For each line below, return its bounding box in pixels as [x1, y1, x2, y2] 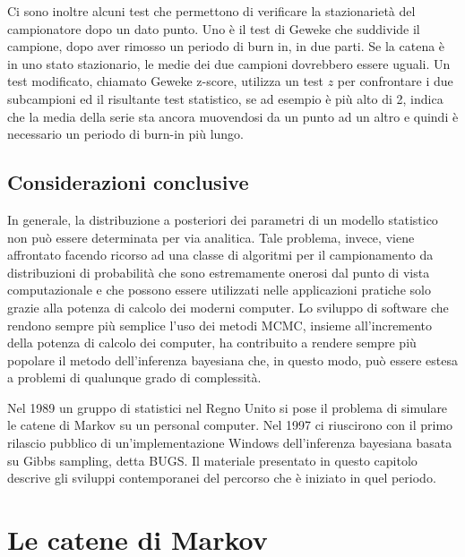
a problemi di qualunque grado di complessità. [7, 368, 262, 387]
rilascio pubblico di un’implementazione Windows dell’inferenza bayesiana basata [7, 433, 452, 452]
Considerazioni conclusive [7, 168, 249, 196]
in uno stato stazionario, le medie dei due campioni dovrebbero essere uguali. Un [7, 54, 451, 73]
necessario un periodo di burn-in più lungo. [7, 124, 244, 143]
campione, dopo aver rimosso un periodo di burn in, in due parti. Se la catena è [7, 37, 445, 56]
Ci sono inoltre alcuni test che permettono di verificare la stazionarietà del [7, 2, 416, 20]
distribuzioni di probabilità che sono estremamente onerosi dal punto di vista [7, 262, 430, 281]
